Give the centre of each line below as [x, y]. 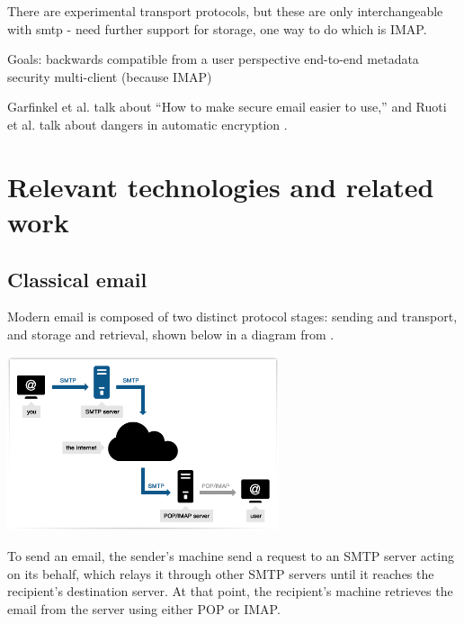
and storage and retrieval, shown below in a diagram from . [171, 334]
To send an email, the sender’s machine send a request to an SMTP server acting [231, 556]
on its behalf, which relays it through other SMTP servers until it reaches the [221, 573]
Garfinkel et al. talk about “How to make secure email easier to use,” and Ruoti [227, 107]
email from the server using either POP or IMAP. [144, 608]
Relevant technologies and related [221, 186]
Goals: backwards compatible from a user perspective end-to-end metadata [213, 59]
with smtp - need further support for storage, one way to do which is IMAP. [217, 28]
